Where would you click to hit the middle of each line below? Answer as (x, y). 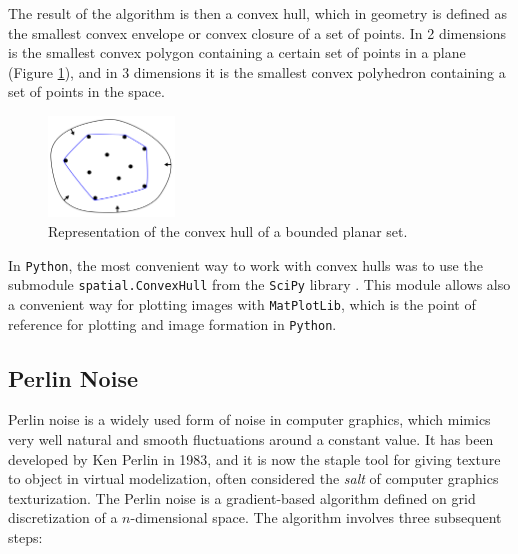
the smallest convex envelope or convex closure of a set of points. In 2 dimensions (257, 32)
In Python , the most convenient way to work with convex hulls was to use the (245, 264)
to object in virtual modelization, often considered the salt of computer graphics (253, 478)
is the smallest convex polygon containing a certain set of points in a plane (237, 52)
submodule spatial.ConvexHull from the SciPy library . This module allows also (259, 284)
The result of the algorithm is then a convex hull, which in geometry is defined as (257, 13)
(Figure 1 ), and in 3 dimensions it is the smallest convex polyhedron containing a (257, 71)
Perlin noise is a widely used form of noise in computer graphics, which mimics (249, 419)
